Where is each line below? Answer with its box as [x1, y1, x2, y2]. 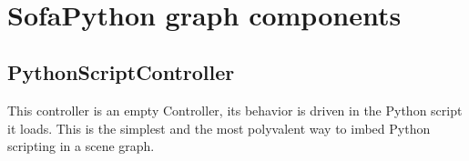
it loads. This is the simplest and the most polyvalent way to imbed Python [7, 118, 431, 137]
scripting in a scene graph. [7, 136, 155, 156]
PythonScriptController [7, 58, 235, 86]
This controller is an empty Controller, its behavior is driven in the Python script [7, 101, 463, 120]
